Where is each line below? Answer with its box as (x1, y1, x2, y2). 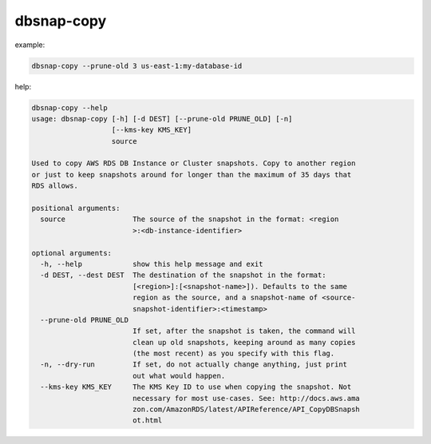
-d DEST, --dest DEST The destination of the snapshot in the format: (40, 271, 326, 279)
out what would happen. (132, 371, 226, 380)
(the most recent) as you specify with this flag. (132, 349, 335, 359)
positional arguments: (31, 204, 121, 213)
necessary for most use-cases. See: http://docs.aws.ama (132, 394, 361, 402)
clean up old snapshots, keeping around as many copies (132, 338, 356, 347)
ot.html (132, 416, 163, 425)
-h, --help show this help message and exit (40, 260, 263, 268)
